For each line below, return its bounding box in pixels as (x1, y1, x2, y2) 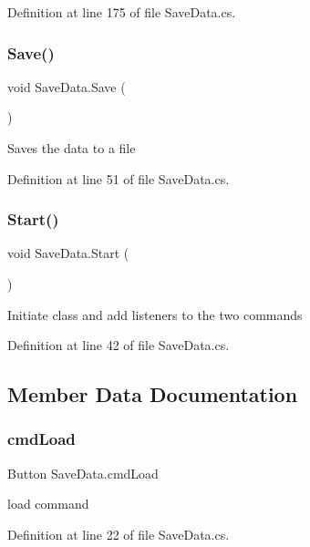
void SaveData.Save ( (7, 77, 126, 96)
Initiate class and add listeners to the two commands (7, 304, 303, 324)
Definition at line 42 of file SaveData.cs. (7, 335, 230, 355)
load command (7, 494, 89, 513)
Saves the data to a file (7, 139, 136, 157)
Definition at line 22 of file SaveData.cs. (7, 524, 230, 543)
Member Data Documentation (7, 380, 298, 408)
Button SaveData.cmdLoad (7, 463, 159, 482)
